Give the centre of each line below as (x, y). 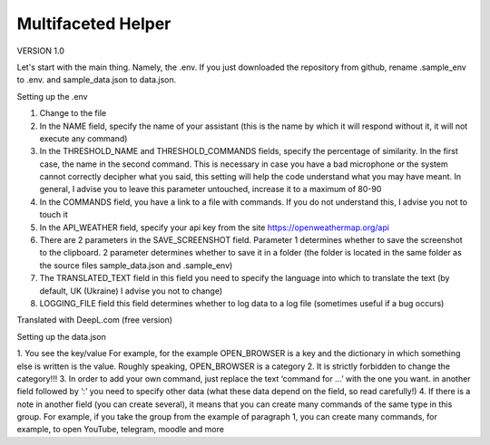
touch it (54, 215)
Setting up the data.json (61, 336)
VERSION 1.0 (41, 51)
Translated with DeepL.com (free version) (94, 320)
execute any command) (83, 138)
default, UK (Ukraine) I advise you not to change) (131, 291)
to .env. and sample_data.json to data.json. (97, 80)
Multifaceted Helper (94, 24)
